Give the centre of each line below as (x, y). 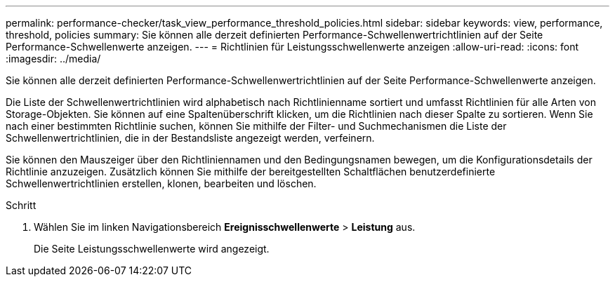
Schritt (21, 205)
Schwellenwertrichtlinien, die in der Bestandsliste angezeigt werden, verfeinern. (190, 138)
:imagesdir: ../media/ (53, 59)
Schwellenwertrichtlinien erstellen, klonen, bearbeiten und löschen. (161, 183)
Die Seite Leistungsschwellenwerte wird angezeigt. (152, 249)
